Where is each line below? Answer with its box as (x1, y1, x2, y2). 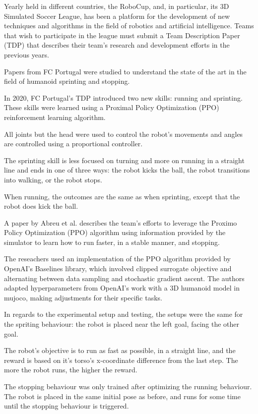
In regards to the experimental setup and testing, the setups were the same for (4, 309, 243, 319)
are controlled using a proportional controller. (4, 138, 143, 149)
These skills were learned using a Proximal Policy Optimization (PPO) (4, 102, 219, 113)
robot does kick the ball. (4, 201, 78, 211)
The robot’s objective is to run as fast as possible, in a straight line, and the (4, 345, 236, 355)
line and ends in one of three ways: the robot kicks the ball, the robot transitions (4, 165, 250, 175)
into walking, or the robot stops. (4, 174, 102, 184)
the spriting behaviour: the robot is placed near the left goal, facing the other (4, 319, 240, 329)
